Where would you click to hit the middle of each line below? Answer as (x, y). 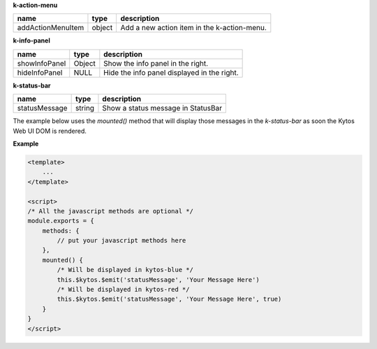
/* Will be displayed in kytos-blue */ (125, 270)
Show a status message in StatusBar (162, 108)
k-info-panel (31, 41)
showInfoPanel (42, 63)
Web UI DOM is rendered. (50, 131)
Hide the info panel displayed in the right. (171, 72)
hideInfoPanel (40, 72)
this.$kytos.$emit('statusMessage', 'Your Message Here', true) (169, 299)
